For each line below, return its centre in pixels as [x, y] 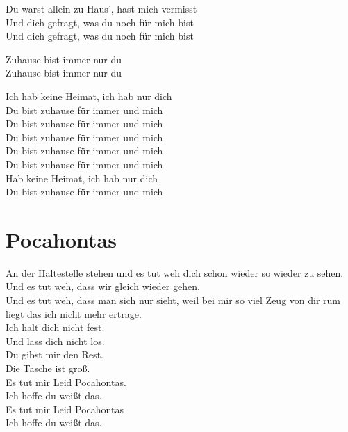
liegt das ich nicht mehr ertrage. [74, 313]
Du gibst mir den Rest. [55, 354]
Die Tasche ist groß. [48, 368]
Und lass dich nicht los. [55, 341]
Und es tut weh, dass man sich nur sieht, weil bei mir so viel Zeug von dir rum [173, 300]
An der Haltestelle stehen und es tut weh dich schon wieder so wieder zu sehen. [175, 272]
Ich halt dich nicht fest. [55, 327]
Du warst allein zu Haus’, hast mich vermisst [101, 8]
